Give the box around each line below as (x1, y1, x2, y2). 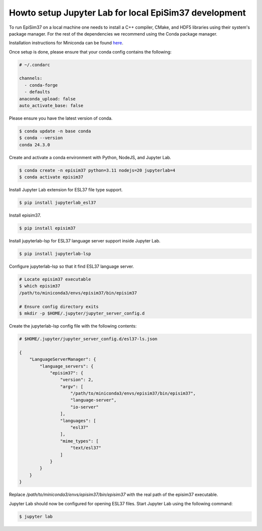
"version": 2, (60, 377, 94, 383)
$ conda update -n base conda (19, 128, 91, 134)
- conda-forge (24, 82, 58, 88)
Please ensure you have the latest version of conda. (9, 115, 113, 121)
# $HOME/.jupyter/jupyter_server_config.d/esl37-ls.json (19, 336, 158, 342)
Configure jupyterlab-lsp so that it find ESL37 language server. (9, 263, 134, 270)
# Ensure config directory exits (19, 304, 99, 309)
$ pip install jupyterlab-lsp (19, 251, 91, 256)
